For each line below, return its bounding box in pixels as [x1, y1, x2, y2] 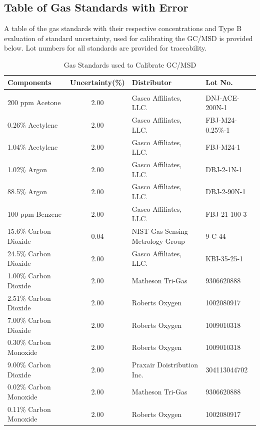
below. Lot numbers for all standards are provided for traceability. [4, 43, 207, 53]
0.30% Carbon [7, 337, 51, 347]
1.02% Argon [7, 164, 47, 174]
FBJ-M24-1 [205, 142, 240, 152]
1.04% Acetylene [7, 142, 58, 152]
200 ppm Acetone [7, 97, 61, 108]
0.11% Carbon [7, 403, 51, 414]
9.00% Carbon [7, 359, 51, 369]
